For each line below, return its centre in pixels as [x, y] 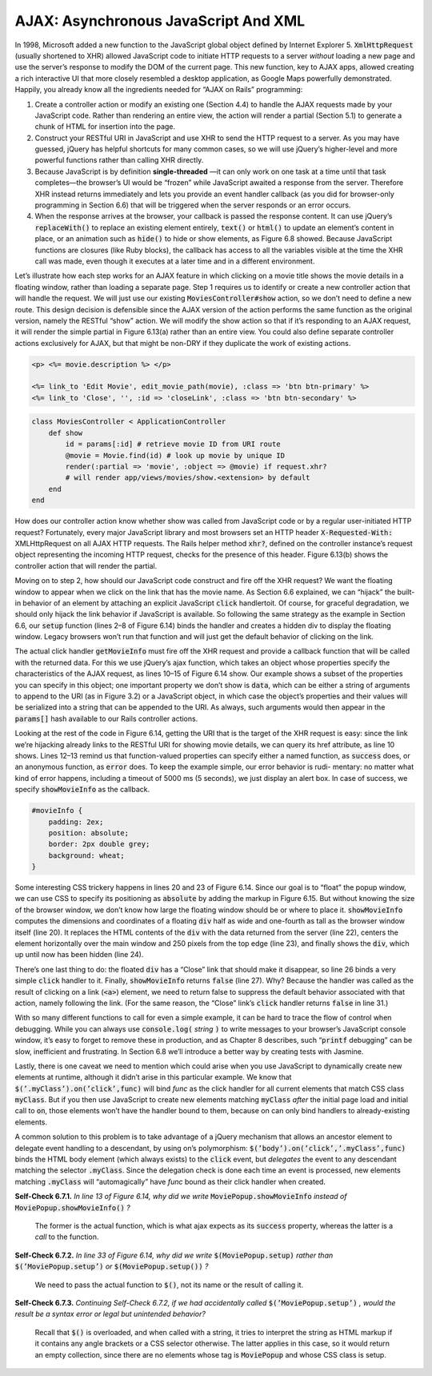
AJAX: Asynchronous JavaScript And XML [160, 21]
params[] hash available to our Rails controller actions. [106, 718]
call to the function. [67, 1237]
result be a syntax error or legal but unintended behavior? [110, 1314]
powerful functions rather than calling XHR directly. [119, 160]
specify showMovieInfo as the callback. [82, 790]
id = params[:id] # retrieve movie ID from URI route [173, 444]
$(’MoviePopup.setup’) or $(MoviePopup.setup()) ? [112, 1266]
